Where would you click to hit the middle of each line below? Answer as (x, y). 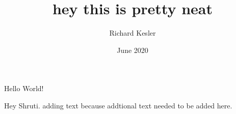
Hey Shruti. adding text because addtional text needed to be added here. (118, 105)
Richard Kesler (133, 33)
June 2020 (133, 50)
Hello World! (24, 88)
